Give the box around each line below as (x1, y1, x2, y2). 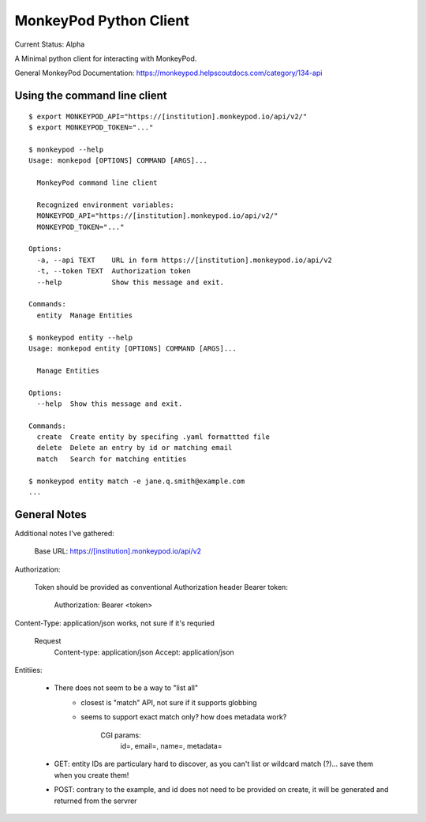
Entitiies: (14, 666, 43, 675)
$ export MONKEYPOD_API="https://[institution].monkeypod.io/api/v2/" (28, 111, 308, 121)
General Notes (14, 508, 87, 521)
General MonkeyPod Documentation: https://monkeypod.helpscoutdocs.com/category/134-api (14, 68, 323, 78)
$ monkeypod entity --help (28, 332, 133, 342)
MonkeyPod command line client (36, 178, 158, 187)
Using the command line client (14, 89, 167, 103)
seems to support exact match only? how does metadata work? (80, 712, 287, 722)
